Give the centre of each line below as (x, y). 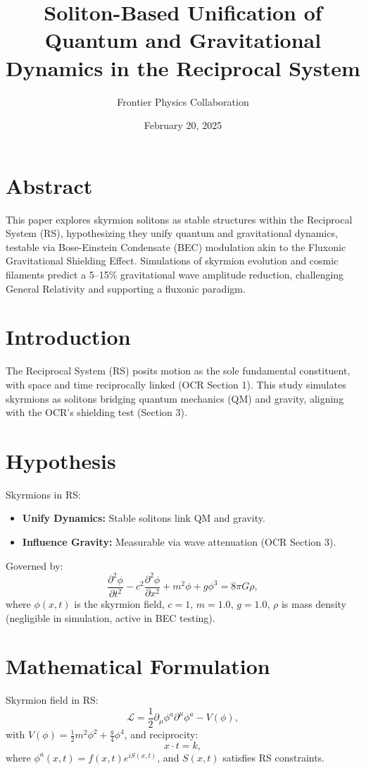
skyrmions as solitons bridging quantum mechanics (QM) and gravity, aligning (175, 398)
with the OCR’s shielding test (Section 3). (96, 412)
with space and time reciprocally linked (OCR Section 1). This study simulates (176, 384)
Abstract (49, 185)
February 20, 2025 (183, 125)
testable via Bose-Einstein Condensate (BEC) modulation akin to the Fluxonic (176, 246)
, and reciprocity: (161, 734)
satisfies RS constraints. (274, 757)
